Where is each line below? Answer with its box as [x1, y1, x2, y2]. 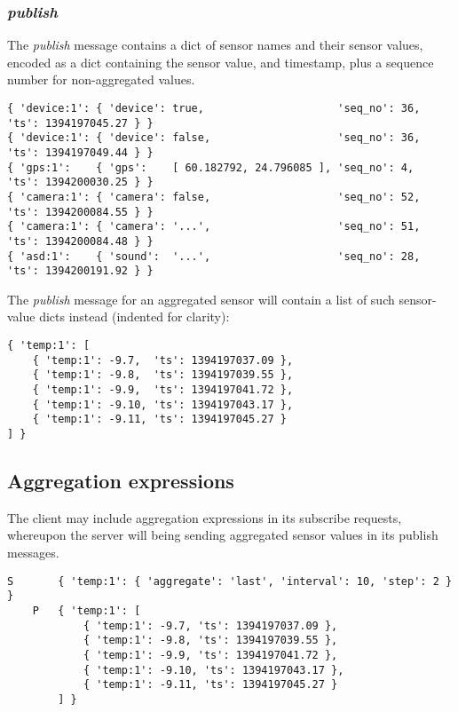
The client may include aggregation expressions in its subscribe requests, [7, 508, 402, 526]
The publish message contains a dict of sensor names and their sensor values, [7, 36, 423, 54]
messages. [7, 543, 59, 562]
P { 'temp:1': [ [32, 604, 141, 617]
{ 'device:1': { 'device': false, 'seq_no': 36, [7, 131, 421, 145]
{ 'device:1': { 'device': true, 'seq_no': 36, [7, 102, 421, 115]
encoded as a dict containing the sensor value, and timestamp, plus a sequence [7, 52, 434, 71]
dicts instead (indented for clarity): [39, 307, 230, 326]
